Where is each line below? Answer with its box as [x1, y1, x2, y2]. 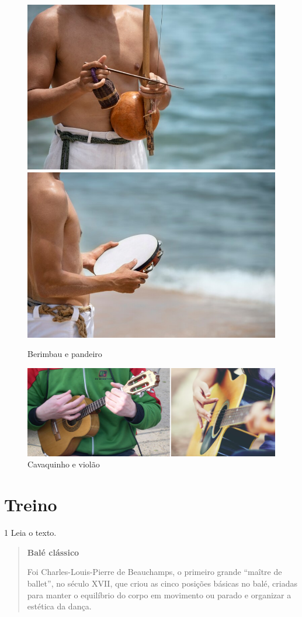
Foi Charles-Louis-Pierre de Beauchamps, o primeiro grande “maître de [27, 566, 282, 578]
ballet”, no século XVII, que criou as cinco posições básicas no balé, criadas [27, 577, 297, 589]
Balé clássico [27, 546, 79, 558]
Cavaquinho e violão [27, 458, 100, 470]
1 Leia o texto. [4, 526, 57, 539]
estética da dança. [27, 600, 92, 612]
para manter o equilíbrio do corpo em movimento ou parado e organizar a [27, 588, 291, 601]
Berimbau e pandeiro [27, 348, 102, 360]
